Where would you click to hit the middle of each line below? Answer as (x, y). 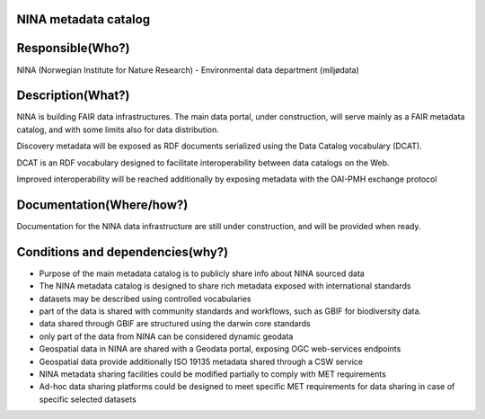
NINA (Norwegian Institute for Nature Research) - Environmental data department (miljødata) (188, 70)
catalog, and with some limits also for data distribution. (118, 129)
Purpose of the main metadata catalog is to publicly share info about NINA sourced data (202, 273)
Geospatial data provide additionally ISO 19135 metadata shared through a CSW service (201, 361)
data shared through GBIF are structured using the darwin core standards (175, 324)
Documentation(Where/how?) (102, 205)
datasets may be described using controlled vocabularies (145, 299)
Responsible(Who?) (73, 48)
